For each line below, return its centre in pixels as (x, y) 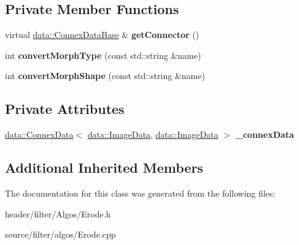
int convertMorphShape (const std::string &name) (105, 76)
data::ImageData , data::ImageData (153, 134)
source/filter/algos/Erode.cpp (60, 234)
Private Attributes (65, 109)
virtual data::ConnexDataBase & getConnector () (102, 35)
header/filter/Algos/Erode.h (58, 213)
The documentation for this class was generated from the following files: (140, 193)
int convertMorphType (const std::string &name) (103, 55)
